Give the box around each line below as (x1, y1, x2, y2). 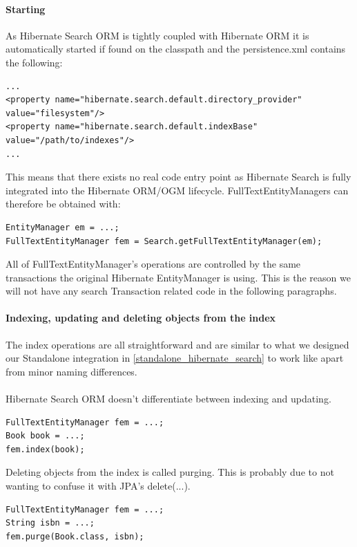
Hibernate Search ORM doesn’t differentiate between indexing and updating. (6, 391, 331, 406)
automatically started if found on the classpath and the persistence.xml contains (6, 41, 346, 56)
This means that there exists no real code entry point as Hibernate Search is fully (6, 169, 351, 184)
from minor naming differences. (6, 364, 137, 378)
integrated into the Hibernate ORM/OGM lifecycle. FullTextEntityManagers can (6, 183, 349, 197)
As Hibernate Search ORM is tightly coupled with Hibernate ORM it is (6, 28, 309, 42)
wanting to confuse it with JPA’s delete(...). (6, 479, 191, 493)
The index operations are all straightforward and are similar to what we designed (6, 337, 349, 351)
